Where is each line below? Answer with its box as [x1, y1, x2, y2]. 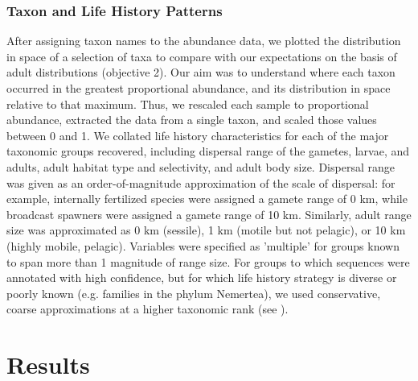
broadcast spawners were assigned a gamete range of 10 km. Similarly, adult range [6, 205, 412, 222]
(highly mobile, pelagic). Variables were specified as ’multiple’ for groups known [6, 237, 400, 254]
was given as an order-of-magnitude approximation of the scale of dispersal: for [6, 174, 395, 191]
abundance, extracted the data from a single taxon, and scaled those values [6, 111, 377, 128]
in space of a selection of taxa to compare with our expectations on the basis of [6, 48, 397, 64]
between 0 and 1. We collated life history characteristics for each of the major [6, 126, 389, 143]
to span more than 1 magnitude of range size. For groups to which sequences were [6, 253, 410, 270]
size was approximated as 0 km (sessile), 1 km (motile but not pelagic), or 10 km [6, 222, 406, 238]
